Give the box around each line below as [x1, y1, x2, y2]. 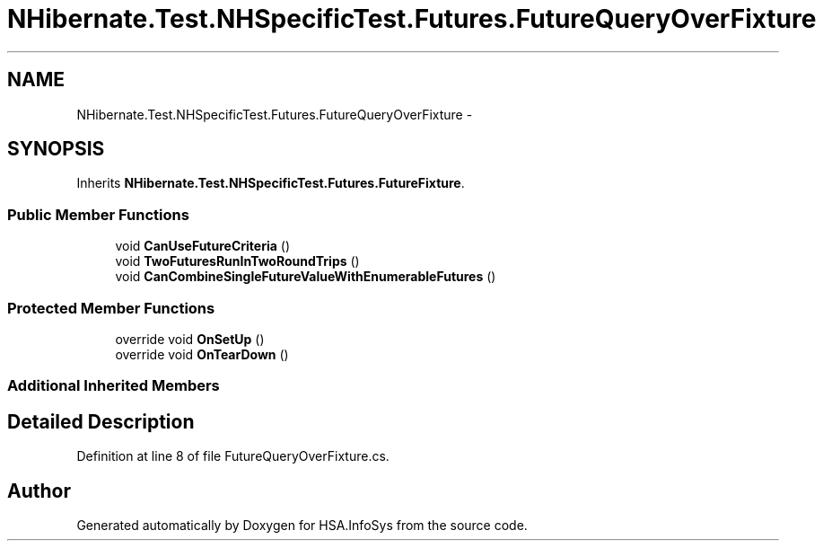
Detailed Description [7, 410, 195, 433]
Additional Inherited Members [7, 376, 220, 395]
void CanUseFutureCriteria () [115, 238, 290, 254]
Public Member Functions [7, 205, 189, 224]
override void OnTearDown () [115, 346, 289, 362]
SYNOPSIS [7, 137, 105, 161]
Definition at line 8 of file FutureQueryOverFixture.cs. [76, 448, 390, 464]
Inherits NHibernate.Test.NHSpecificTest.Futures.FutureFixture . [76, 175, 465, 191]
